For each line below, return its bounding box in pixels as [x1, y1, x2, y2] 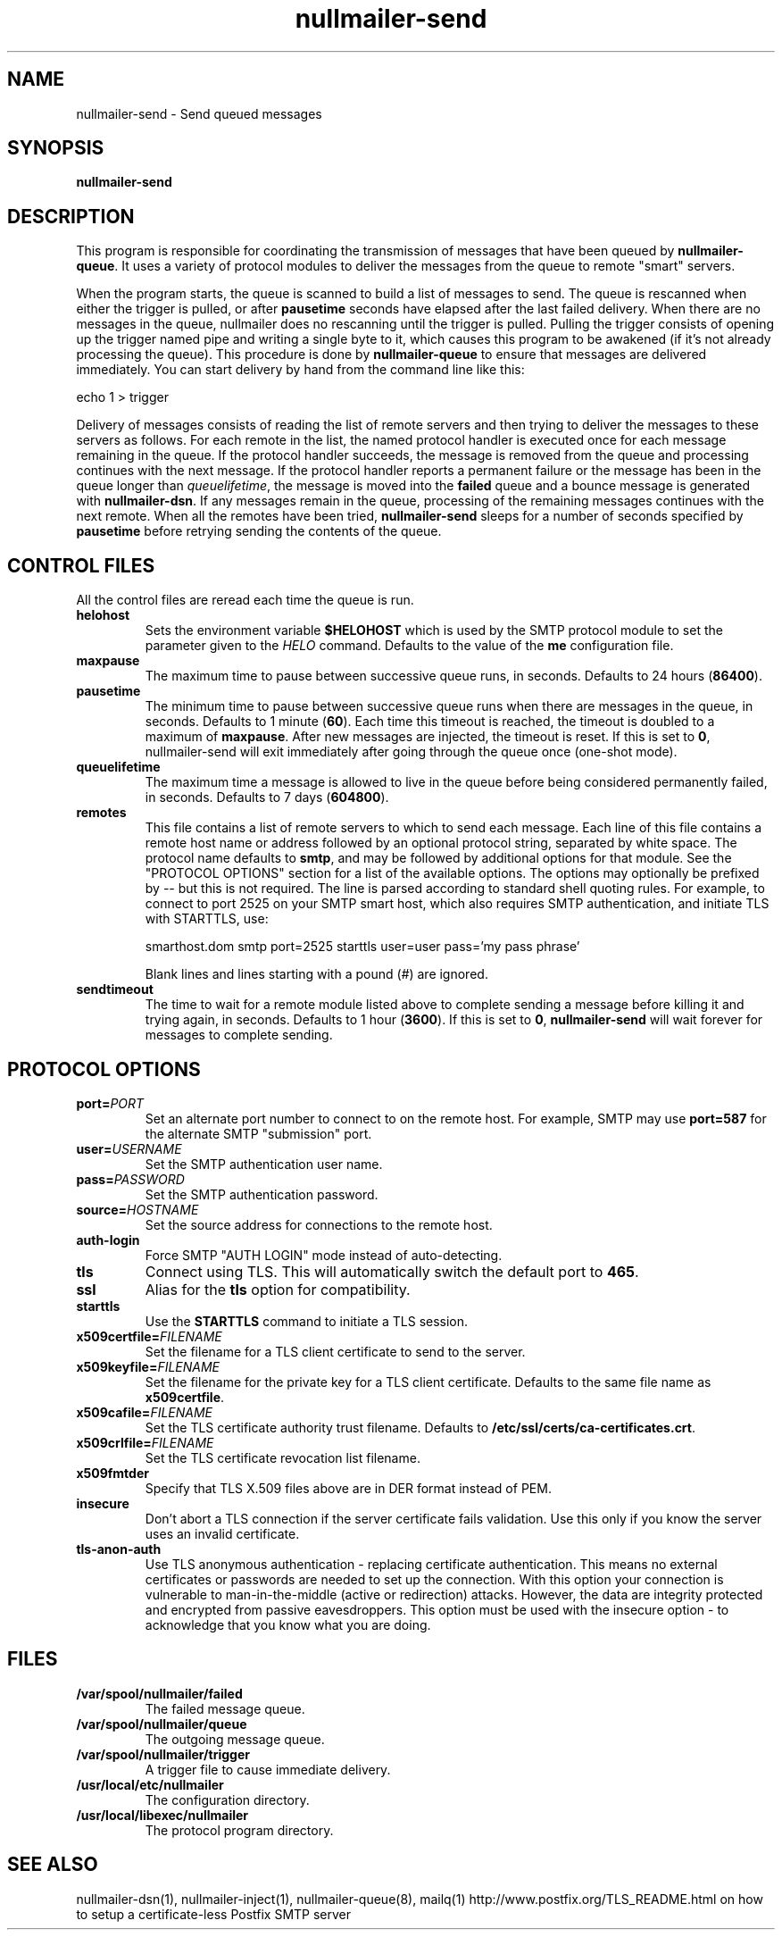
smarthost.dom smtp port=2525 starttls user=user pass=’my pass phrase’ [145, 939, 580, 955]
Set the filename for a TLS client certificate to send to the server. [145, 1343, 526, 1359]
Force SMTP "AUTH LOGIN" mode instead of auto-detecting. [145, 1247, 503, 1263]
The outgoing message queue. [145, 1731, 325, 1747]
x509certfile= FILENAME [76, 1328, 222, 1344]
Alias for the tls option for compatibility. [145, 1280, 411, 1298]
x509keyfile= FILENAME [76, 1358, 220, 1374]
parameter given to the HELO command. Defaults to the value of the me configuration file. [145, 638, 674, 654]
